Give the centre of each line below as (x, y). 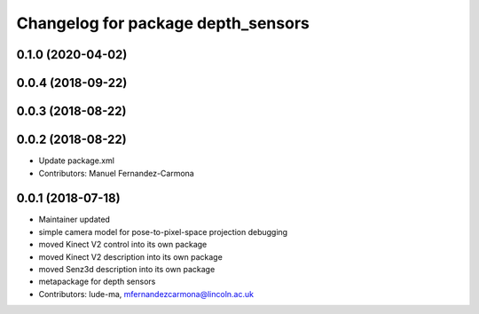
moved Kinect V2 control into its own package (123, 245)
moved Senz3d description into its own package (127, 269)
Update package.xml (77, 161)
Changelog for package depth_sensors (163, 23)
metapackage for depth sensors (97, 282)
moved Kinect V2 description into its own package (131, 256)
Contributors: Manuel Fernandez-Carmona (116, 173)
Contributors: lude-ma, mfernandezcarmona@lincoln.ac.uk (146, 294)
